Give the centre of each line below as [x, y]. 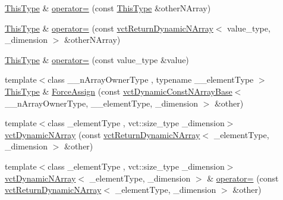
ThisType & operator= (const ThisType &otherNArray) [108, 8]
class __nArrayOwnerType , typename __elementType [151, 79]
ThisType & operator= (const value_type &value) [97, 59]
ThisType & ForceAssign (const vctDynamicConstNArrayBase [119, 91]
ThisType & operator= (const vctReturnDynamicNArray [109, 28]
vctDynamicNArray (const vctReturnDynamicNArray [103, 134]
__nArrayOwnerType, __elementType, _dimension [101, 103]
